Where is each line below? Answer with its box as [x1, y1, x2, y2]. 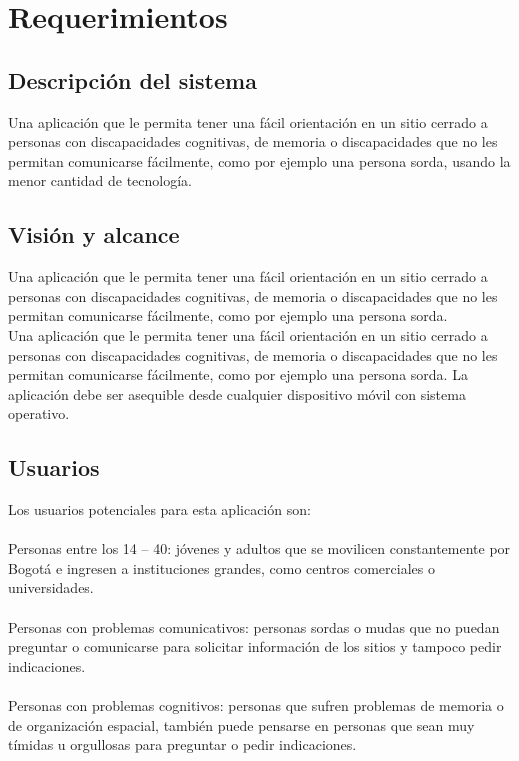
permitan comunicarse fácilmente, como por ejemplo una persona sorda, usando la [8, 150, 511, 171]
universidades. [8, 577, 94, 598]
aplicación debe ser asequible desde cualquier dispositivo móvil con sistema [8, 383, 466, 404]
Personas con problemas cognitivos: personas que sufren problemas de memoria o [8, 695, 504, 716]
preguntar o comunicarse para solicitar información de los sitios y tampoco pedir [8, 636, 502, 657]
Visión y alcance [8, 219, 180, 250]
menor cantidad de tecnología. [8, 170, 192, 191]
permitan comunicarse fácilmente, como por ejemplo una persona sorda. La [8, 364, 468, 385]
